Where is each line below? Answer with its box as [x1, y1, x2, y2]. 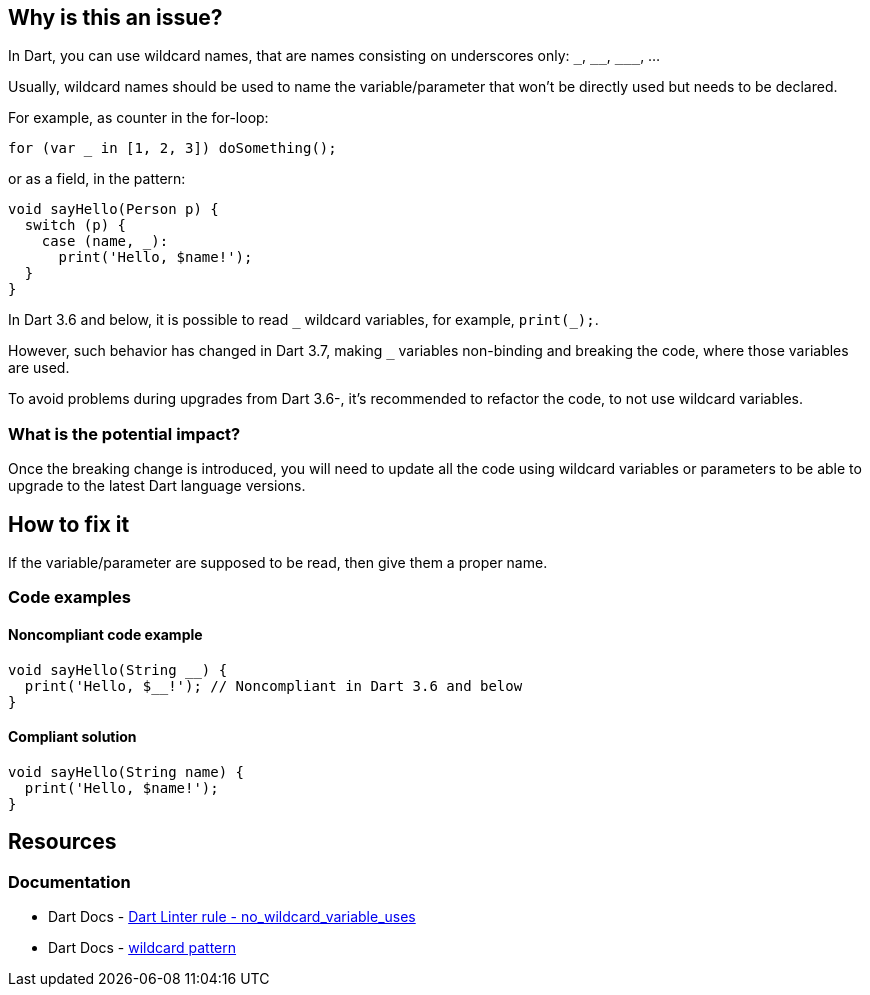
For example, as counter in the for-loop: [8, 109, 269, 127]
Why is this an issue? [8, 5, 223, 30]
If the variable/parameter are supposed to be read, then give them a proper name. [8, 554, 548, 572]
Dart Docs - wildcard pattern [48, 939, 237, 957]
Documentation [8, 871, 131, 892]
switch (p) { [24, 217, 127, 234]
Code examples [8, 587, 132, 608]
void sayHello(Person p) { [8, 201, 219, 218]
